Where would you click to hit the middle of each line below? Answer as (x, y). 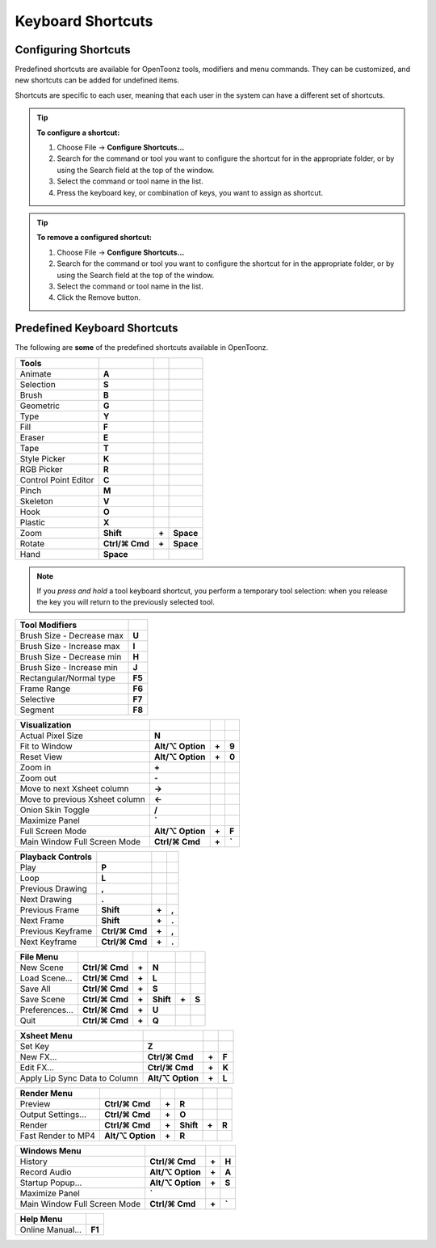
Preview (35, 1103)
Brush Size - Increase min (69, 667)
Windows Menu (51, 1150)
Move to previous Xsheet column (82, 799)
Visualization (46, 725)
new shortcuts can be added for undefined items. (97, 80)
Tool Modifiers (48, 625)
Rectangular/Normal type (68, 677)
